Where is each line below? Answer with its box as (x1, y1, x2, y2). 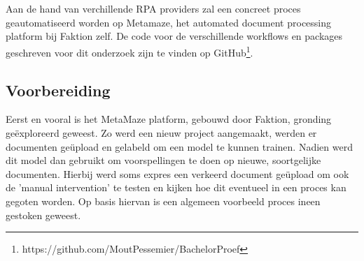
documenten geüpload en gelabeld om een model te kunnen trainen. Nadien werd (6, 139, 353, 154)
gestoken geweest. (6, 207, 81, 222)
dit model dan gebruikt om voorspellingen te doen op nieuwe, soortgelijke (6, 153, 321, 167)
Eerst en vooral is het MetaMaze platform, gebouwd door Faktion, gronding (6, 112, 332, 126)
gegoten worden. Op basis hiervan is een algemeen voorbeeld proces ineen (6, 193, 321, 208)
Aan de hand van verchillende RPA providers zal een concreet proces (6, 1, 301, 16)
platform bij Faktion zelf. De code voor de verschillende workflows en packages (6, 29, 343, 43)
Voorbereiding (6, 79, 111, 100)
